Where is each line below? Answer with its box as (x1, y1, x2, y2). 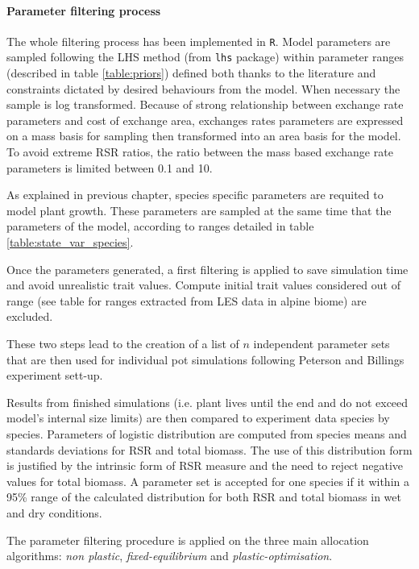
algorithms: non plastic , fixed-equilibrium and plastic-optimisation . (6, 547, 333, 564)
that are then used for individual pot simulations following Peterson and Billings (6, 351, 404, 368)
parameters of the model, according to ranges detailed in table (6, 218, 314, 235)
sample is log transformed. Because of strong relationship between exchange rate (6, 96, 404, 113)
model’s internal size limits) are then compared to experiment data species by (6, 409, 390, 426)
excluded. (6, 308, 53, 325)
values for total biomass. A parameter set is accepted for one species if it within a (6, 472, 409, 489)
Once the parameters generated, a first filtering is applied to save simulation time (6, 260, 409, 277)
